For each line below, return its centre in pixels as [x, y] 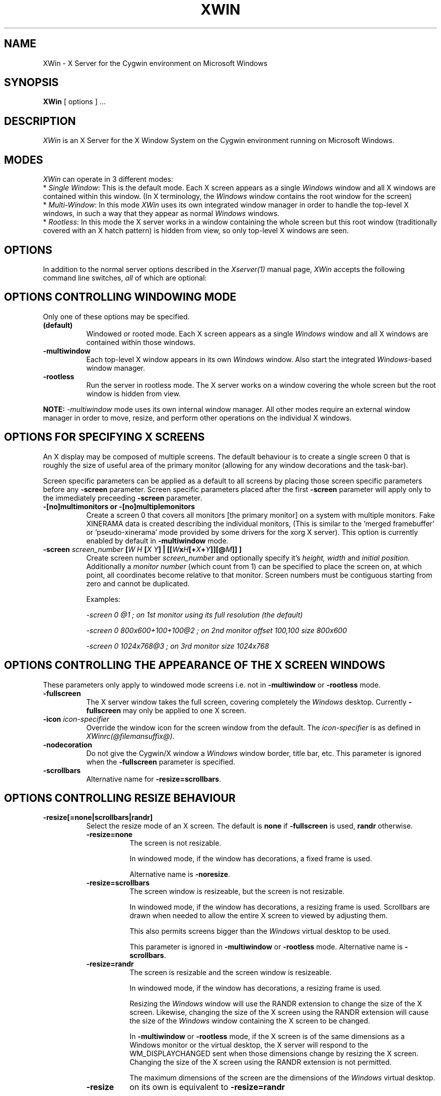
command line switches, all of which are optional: [125, 278]
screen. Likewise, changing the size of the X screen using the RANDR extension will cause [279, 1012]
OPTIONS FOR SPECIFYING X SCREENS [104, 437]
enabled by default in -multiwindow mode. [157, 540]
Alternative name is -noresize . [180, 874]
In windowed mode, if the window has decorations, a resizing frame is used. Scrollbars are [280, 907]
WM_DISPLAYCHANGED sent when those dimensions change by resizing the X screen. [274, 1054]
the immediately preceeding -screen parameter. [123, 498]
